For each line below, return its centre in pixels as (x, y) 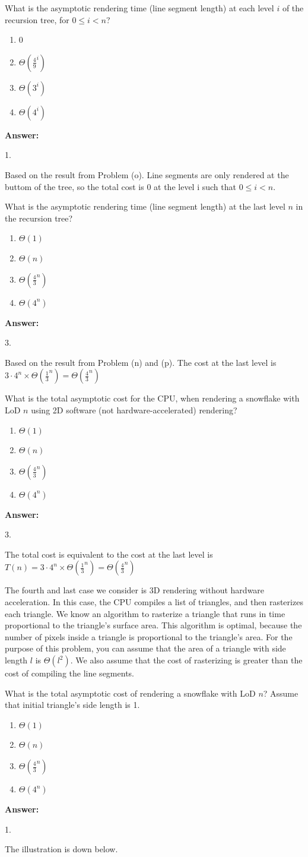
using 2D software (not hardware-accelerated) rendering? (134, 409)
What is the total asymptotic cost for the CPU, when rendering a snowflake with (152, 398)
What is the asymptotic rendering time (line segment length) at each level (139, 8)
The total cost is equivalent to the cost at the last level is (109, 554)
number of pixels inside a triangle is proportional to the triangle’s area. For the (149, 636)
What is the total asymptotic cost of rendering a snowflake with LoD (130, 693)
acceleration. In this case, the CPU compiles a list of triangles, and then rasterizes (154, 602)
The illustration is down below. (61, 849)
